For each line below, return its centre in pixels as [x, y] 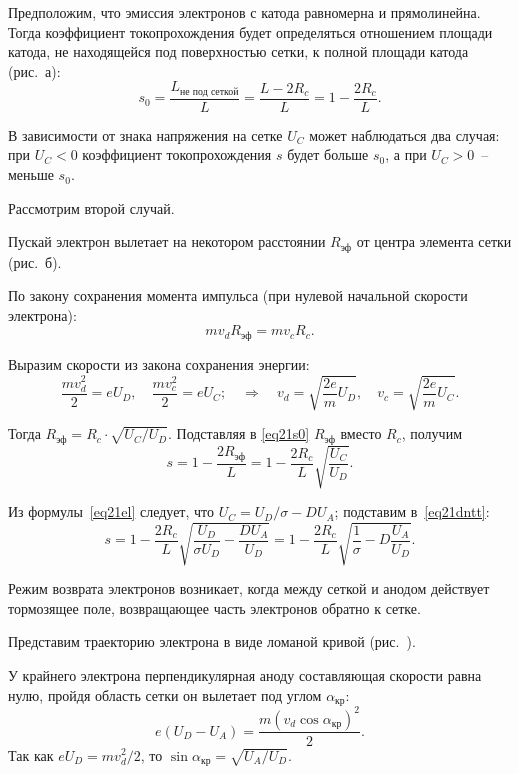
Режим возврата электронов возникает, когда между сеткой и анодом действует [249, 588]
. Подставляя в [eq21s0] [238, 433]
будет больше [328, 154]
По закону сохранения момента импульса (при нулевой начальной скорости [238, 295]
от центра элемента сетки [434, 241]
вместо [361, 433]
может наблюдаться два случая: [404, 134]
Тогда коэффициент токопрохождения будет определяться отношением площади [250, 31]
